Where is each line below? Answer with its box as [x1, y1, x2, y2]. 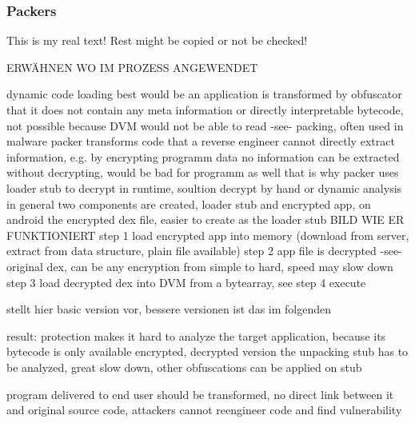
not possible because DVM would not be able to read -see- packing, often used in [6, 117, 404, 134]
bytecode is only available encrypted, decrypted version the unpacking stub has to [6, 343, 409, 360]
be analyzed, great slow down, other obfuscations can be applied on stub [6, 358, 362, 375]
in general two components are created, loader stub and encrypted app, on [6, 195, 371, 212]
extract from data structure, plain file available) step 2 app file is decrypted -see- [6, 242, 402, 259]
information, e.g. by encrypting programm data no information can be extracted [6, 148, 400, 165]
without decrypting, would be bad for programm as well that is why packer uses [6, 164, 399, 181]
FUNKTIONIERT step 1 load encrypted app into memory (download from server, [6, 226, 409, 243]
